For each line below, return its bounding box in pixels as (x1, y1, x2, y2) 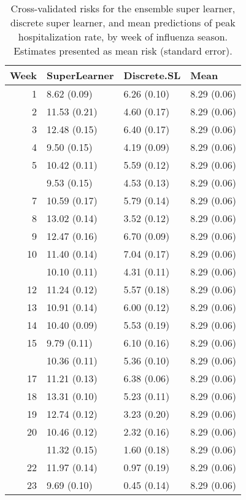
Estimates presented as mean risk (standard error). (13, 44, 233, 58)
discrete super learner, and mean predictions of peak (10, 15, 236, 29)
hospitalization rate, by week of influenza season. (18, 29, 228, 44)
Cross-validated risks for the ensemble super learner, (10, 1, 236, 15)
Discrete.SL (123, 68, 181, 82)
